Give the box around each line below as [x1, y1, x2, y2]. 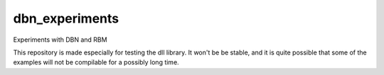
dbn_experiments [13, 11, 119, 26]
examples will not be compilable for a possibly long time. [13, 58, 179, 67]
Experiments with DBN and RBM [13, 35, 107, 44]
